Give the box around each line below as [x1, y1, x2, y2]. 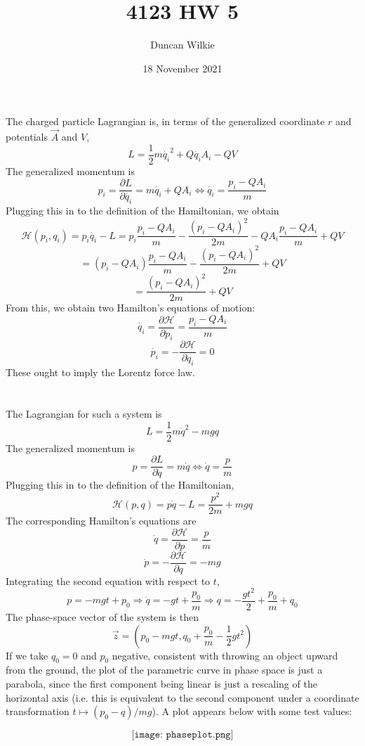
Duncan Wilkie [150, 37, 215, 52]
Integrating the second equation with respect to [6, 573, 211, 588]
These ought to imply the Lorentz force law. [6, 365, 195, 380]
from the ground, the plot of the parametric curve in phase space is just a [6, 662, 323, 677]
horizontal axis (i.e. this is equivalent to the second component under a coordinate [6, 690, 359, 705]
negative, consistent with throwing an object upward [112, 648, 338, 662]
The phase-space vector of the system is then [6, 609, 199, 624]
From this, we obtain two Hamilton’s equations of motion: [6, 300, 255, 315]
